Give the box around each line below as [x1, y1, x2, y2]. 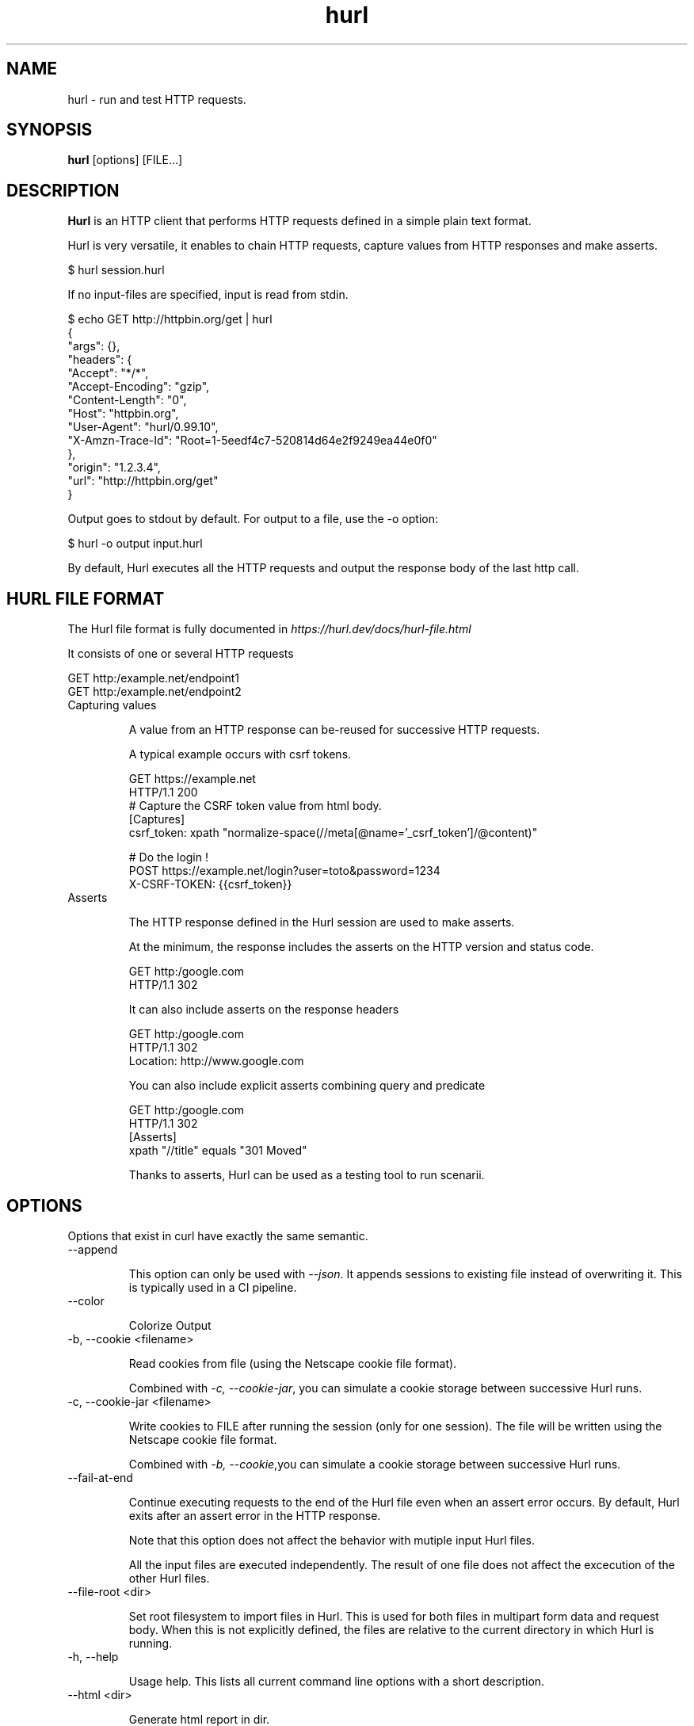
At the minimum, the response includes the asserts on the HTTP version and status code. [128, 940, 594, 954]
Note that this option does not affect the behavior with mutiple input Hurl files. [128, 1533, 536, 1547]
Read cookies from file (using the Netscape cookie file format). [128, 1356, 457, 1370]
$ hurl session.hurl [67, 263, 165, 277]
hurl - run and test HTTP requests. [67, 92, 246, 106]
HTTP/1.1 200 [128, 785, 198, 800]
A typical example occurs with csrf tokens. [128, 747, 352, 762]
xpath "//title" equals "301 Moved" [128, 1144, 307, 1158]
